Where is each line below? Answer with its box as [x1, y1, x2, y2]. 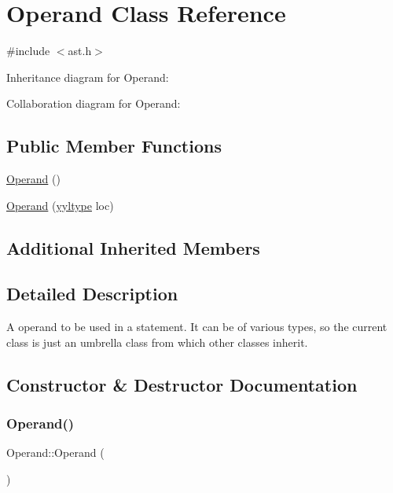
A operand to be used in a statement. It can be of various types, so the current [6, 318, 387, 335]
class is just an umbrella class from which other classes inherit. [6, 333, 308, 350]
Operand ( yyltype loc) [6, 197, 114, 213]
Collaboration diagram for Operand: [6, 95, 181, 112]
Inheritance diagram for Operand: [6, 68, 169, 85]
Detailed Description [6, 281, 178, 306]
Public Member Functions [6, 134, 222, 158]
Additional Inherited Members [6, 235, 260, 259]
